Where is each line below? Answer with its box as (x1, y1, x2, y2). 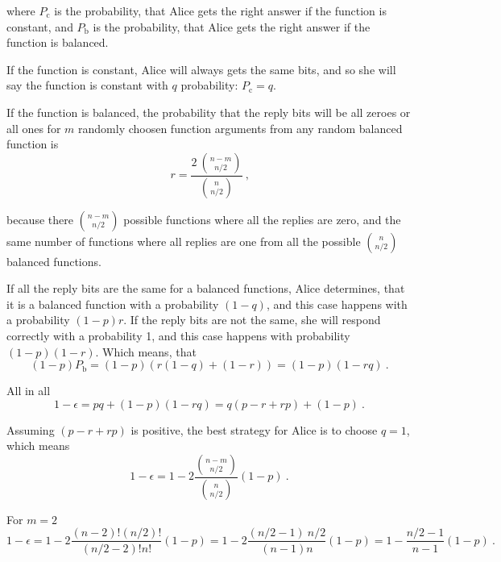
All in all (6, 382, 51, 399)
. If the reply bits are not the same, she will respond (123, 311, 381, 328)
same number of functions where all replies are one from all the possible (6, 232, 361, 249)
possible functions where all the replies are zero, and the (123, 210, 401, 227)
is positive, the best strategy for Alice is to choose (130, 421, 378, 438)
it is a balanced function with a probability (6, 295, 219, 312)
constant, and (6, 18, 73, 35)
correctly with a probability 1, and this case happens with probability (6, 327, 350, 343)
